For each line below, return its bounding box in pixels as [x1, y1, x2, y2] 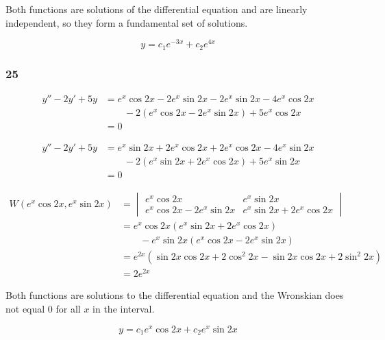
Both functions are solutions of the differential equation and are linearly [5, 2, 308, 16]
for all [55, 301, 81, 315]
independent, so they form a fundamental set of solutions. [5, 15, 248, 29]
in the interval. [92, 301, 155, 315]
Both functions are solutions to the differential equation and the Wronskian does [5, 288, 344, 302]
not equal [5, 301, 45, 315]
